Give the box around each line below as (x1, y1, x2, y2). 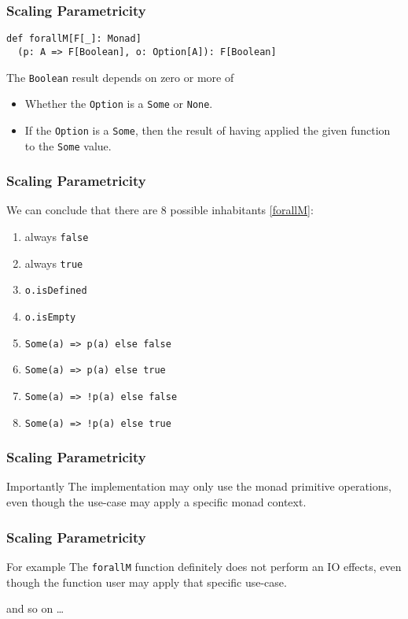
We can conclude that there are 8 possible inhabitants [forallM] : (6, 202, 314, 218)
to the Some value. (24, 137, 112, 154)
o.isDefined (24, 285, 87, 297)
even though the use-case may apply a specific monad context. (6, 494, 307, 510)
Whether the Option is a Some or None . (24, 95, 213, 112)
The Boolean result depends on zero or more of (6, 69, 234, 85)
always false (24, 228, 89, 244)
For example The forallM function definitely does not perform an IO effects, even (6, 558, 402, 574)
